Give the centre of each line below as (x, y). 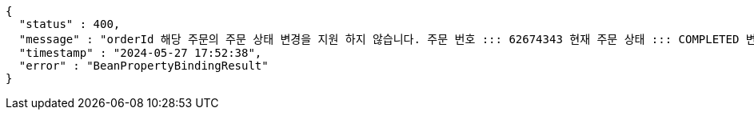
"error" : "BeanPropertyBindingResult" (144, 66)
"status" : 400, (70, 24)
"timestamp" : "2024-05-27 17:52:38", (140, 53)
